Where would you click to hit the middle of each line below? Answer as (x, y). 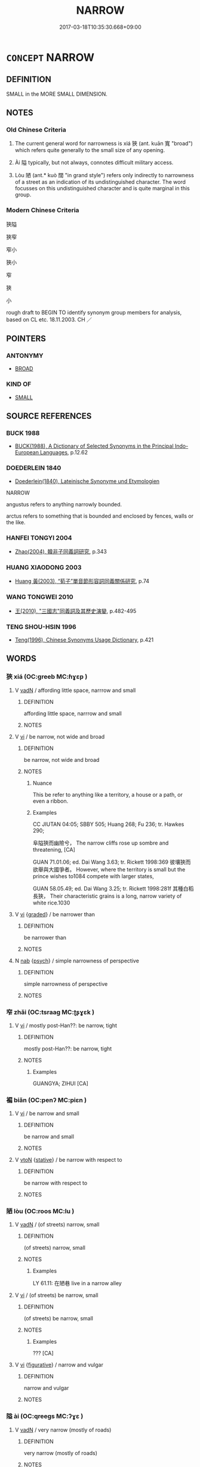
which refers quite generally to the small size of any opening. (90, 150)
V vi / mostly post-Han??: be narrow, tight (66, 1025)
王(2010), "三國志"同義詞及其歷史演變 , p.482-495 (76, 611)
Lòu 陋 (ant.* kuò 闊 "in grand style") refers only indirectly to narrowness (104, 175)
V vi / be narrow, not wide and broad (60, 736)
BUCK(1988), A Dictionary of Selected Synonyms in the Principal (94, 446)
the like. (16, 522)
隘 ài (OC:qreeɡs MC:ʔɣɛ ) (45, 1416)
